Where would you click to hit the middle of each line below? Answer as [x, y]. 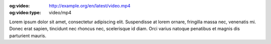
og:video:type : [25, 13]
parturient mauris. [28, 36]
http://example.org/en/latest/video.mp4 [90, 6]
